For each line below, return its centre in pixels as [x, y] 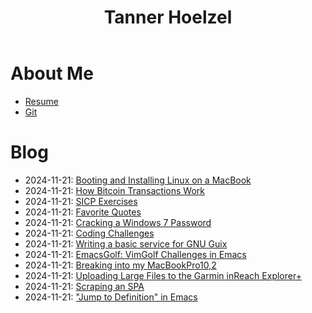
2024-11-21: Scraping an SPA [84, 286]
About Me [52, 73]
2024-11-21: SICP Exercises [81, 201]
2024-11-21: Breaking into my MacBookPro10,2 [120, 265]
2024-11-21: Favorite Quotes [83, 212]
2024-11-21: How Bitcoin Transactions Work [114, 190]
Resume [41, 101]
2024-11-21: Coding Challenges [89, 233]
